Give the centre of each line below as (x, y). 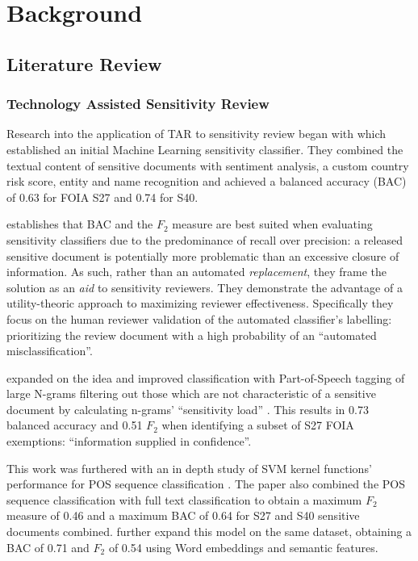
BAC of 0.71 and (48, 547)
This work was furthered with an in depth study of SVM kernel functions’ (189, 468)
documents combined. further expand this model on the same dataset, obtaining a (209, 532)
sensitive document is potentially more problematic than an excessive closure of (203, 255)
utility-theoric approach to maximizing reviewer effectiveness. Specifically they (200, 303)
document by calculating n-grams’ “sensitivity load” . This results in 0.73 (188, 409)
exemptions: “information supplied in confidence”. (129, 441)
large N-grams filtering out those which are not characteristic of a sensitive (191, 394)
